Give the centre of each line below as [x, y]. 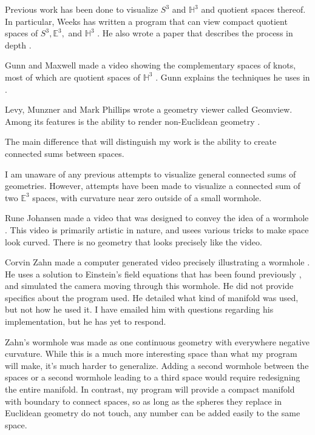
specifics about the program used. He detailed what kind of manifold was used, [152, 297]
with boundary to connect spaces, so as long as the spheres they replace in [144, 401]
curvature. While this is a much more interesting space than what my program [151, 354]
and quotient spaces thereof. [253, 9]
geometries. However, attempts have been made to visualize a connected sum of [153, 186]
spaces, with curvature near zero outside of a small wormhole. [147, 197]
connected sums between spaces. [65, 153]
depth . [18, 45]
